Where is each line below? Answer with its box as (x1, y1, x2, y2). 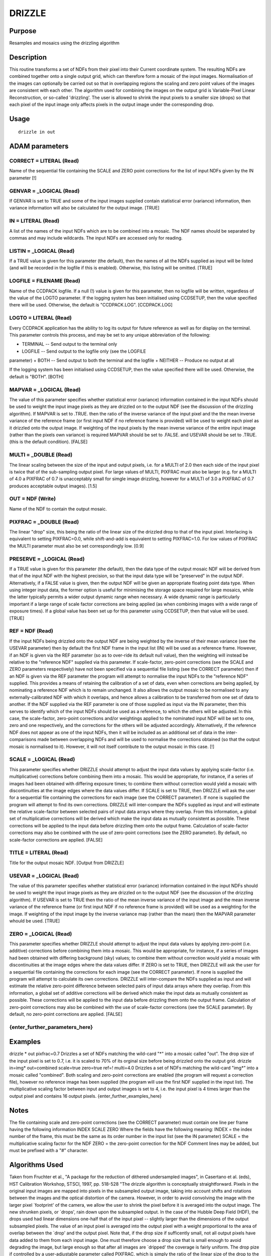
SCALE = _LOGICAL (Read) (9, 756, 75, 763)
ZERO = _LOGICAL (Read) (9, 930, 72, 937)
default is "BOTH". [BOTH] (9, 373, 64, 379)
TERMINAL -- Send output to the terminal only (22, 341, 117, 347)
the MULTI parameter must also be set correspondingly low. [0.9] (9, 543, 144, 549)
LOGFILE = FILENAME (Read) (9, 277, 80, 284)
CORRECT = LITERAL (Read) (9, 157, 79, 164)
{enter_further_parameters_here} (9, 1023, 93, 1030)
